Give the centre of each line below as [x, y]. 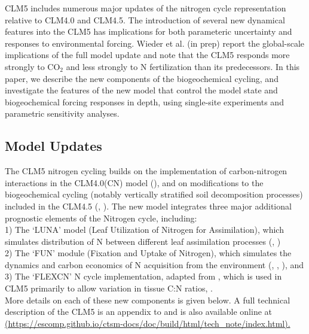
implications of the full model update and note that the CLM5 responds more [147, 55]
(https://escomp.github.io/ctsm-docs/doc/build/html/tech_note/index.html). [148, 323]
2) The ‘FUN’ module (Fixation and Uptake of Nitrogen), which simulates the [148, 253]
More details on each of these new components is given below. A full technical [148, 300]
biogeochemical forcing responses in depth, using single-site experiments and [144, 101]
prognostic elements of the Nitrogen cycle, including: [101, 218]
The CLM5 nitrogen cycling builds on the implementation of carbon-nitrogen [146, 171]
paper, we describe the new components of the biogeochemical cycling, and [142, 78]
